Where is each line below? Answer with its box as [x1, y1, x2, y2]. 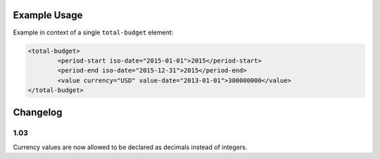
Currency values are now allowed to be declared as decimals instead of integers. [13, 143, 248, 151]
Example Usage [13, 9, 83, 21]
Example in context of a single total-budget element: [13, 28, 174, 37]
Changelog [13, 106, 63, 119]
